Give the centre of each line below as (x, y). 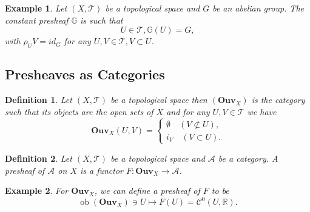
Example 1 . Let (36, 8)
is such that (102, 20)
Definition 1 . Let (39, 100)
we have (262, 111)
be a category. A (248, 158)
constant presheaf (37, 20)
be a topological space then (159, 100)
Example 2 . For (37, 190)
